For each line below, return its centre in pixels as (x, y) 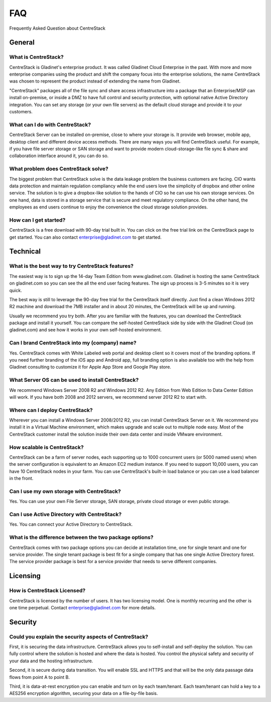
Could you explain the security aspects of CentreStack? (79, 637)
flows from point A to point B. (40, 677)
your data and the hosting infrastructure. (51, 661)
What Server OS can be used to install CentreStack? (74, 380)
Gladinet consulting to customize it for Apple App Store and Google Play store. (90, 367)
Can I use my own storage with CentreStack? (65, 491)
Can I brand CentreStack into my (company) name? (73, 343)
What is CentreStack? (36, 57)
